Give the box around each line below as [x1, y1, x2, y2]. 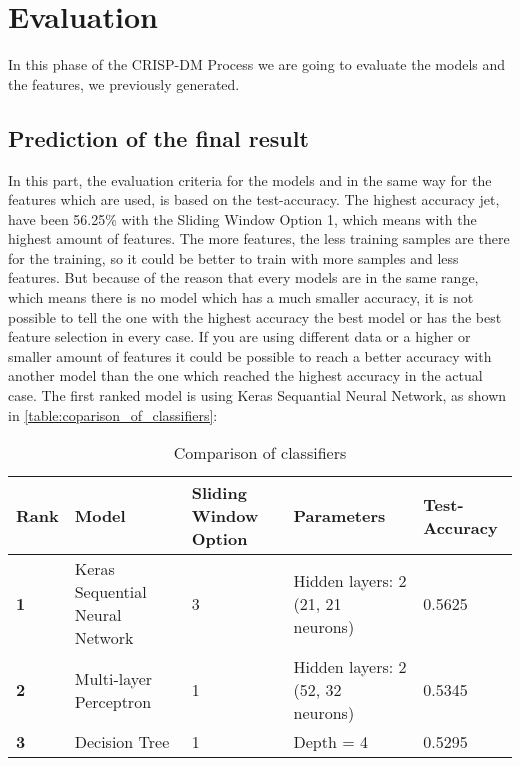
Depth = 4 [293, 730, 368, 754]
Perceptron [74, 689, 152, 713]
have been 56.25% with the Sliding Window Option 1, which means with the [8, 208, 477, 229]
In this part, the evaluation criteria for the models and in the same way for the [8, 169, 492, 190]
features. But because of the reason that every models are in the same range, [8, 267, 479, 288]
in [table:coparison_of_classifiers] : [8, 404, 218, 425]
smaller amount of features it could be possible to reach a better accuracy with [8, 345, 492, 366]
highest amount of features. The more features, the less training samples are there [8, 228, 510, 249]
